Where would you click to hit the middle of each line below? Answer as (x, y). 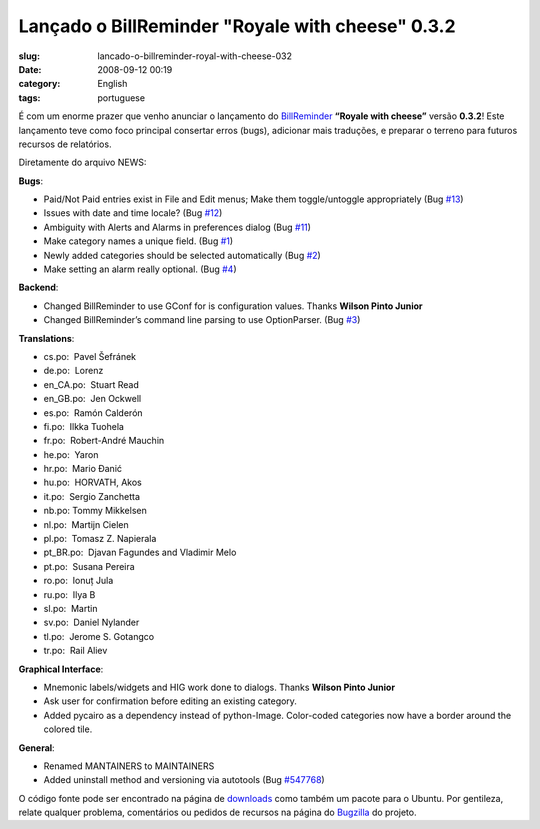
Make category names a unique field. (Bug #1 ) (138, 241)
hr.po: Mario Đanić (83, 469)
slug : (29, 56)
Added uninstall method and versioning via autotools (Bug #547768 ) (184, 780)
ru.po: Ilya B (69, 594)
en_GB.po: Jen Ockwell (92, 399)
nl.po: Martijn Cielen (86, 524)
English (112, 84)
